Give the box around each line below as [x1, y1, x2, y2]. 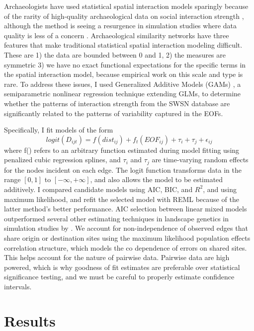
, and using [203, 184, 237, 194]
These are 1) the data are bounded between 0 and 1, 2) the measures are [4, 49, 226, 60]
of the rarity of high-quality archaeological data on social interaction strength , [4, 10, 244, 21]
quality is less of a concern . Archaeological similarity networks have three [4, 30, 229, 40]
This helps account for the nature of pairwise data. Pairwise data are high [4, 252, 230, 263]
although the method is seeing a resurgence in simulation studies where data [4, 20, 237, 31]
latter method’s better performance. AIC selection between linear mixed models [4, 203, 247, 214]
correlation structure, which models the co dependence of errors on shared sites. [4, 242, 247, 253]
